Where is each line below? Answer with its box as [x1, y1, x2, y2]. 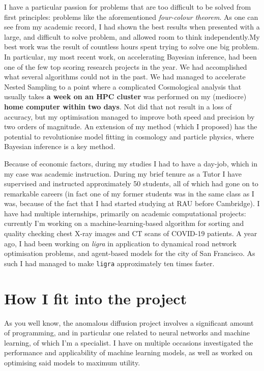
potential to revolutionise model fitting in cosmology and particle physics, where [4, 131, 254, 141]
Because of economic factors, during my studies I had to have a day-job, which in [4, 158, 257, 168]
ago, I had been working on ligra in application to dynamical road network [4, 238, 237, 248]
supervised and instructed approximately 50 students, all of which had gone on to [4, 178, 258, 189]
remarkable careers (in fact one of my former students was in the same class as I [4, 188, 254, 198]
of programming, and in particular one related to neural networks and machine [4, 327, 250, 338]
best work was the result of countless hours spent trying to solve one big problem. [4, 41, 259, 52]
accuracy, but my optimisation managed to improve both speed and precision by [4, 111, 255, 122]
